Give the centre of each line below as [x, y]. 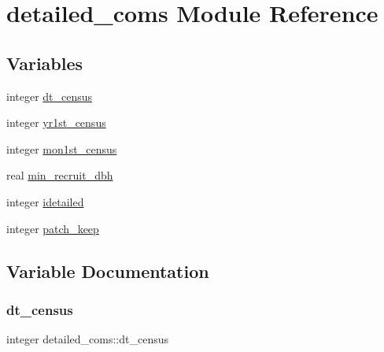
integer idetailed [45, 201]
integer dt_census [50, 96]
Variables [45, 63]
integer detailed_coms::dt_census [87, 339]
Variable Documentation [108, 270]
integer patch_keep [53, 228]
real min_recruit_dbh [60, 175]
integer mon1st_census [62, 148]
